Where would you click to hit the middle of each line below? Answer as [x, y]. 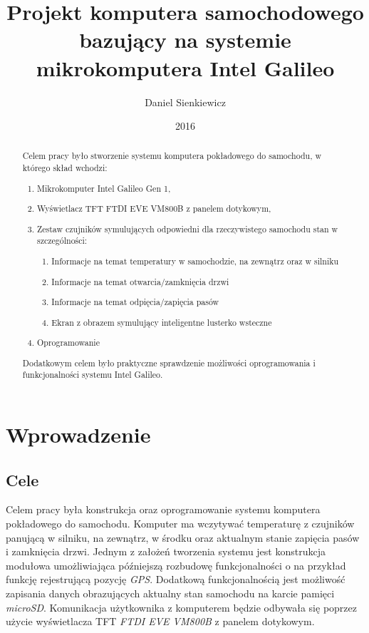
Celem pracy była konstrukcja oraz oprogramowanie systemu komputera [163, 509]
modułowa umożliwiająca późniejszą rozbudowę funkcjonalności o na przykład [176, 565]
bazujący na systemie [185, 40]
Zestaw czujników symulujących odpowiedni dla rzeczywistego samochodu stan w [188, 228]
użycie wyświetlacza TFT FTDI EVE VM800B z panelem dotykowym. [160, 621]
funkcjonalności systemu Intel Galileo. [93, 375]
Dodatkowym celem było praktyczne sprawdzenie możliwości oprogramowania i [169, 362]
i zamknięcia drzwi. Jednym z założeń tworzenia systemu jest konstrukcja [166, 551]
